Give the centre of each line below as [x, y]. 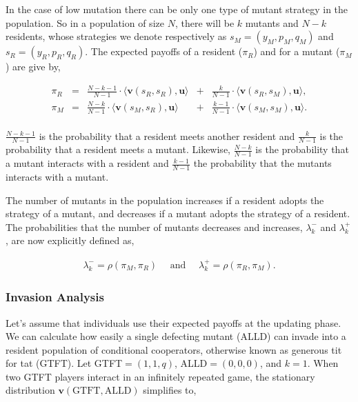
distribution [30, 390]
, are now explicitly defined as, [70, 240]
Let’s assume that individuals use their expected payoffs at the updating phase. [173, 322]
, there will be [205, 22]
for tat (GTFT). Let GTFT [64, 363]
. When [323, 363]
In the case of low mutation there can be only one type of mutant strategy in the [177, 9]
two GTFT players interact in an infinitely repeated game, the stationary [160, 376]
